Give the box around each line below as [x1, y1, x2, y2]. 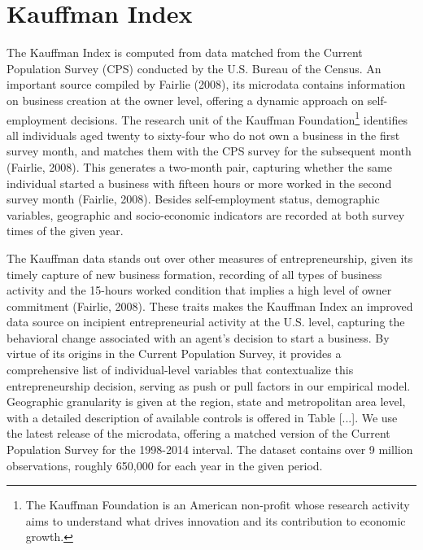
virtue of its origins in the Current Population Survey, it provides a [7, 345, 342, 362]
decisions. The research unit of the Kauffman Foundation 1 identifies [70, 108, 408, 128]
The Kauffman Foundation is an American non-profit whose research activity [25, 496, 410, 513]
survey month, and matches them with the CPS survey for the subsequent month [7, 142, 412, 159]
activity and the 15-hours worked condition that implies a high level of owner [7, 282, 392, 299]
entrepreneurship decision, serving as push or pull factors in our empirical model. [7, 377, 411, 394]
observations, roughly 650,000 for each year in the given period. [7, 456, 323, 474]
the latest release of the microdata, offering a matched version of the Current [7, 425, 390, 442]
